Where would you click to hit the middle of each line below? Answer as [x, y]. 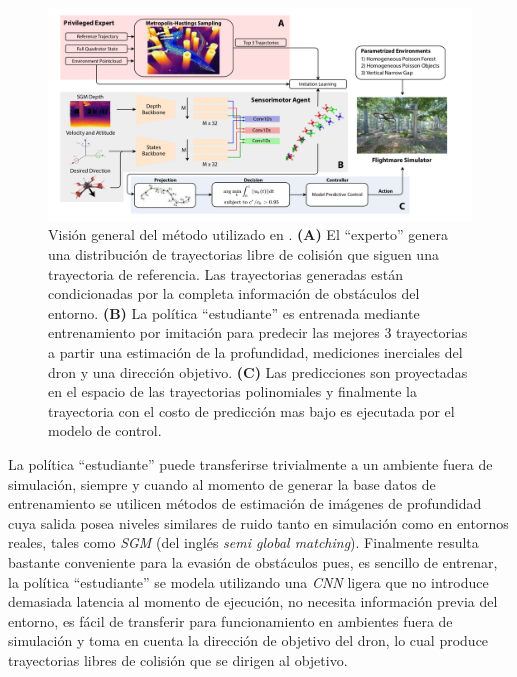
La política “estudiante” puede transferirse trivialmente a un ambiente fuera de [250, 463]
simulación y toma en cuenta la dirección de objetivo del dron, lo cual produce [248, 640]
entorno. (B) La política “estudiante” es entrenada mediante [234, 312]
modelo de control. [105, 430]
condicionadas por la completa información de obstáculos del [234, 293]
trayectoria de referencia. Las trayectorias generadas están [226, 273]
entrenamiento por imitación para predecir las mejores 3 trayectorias [258, 332]
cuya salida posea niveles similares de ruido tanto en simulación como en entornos [258, 522]
